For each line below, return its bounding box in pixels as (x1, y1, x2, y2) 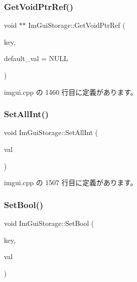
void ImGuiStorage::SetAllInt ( (4, 127, 98, 138)
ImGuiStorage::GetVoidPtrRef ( (28, 20, 126, 30)
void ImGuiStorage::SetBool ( (4, 218, 94, 228)
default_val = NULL (4, 53, 68, 64)
